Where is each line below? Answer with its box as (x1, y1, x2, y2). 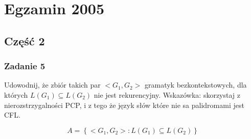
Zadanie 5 (4, 60, 45, 72)
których (4, 89, 28, 100)
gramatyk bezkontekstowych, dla (144, 79, 247, 90)
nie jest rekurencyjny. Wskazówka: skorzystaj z (94, 89, 241, 100)
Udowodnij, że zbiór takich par (4, 79, 101, 90)
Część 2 (4, 33, 45, 48)
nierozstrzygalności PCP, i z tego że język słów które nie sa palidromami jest (4, 99, 244, 110)
